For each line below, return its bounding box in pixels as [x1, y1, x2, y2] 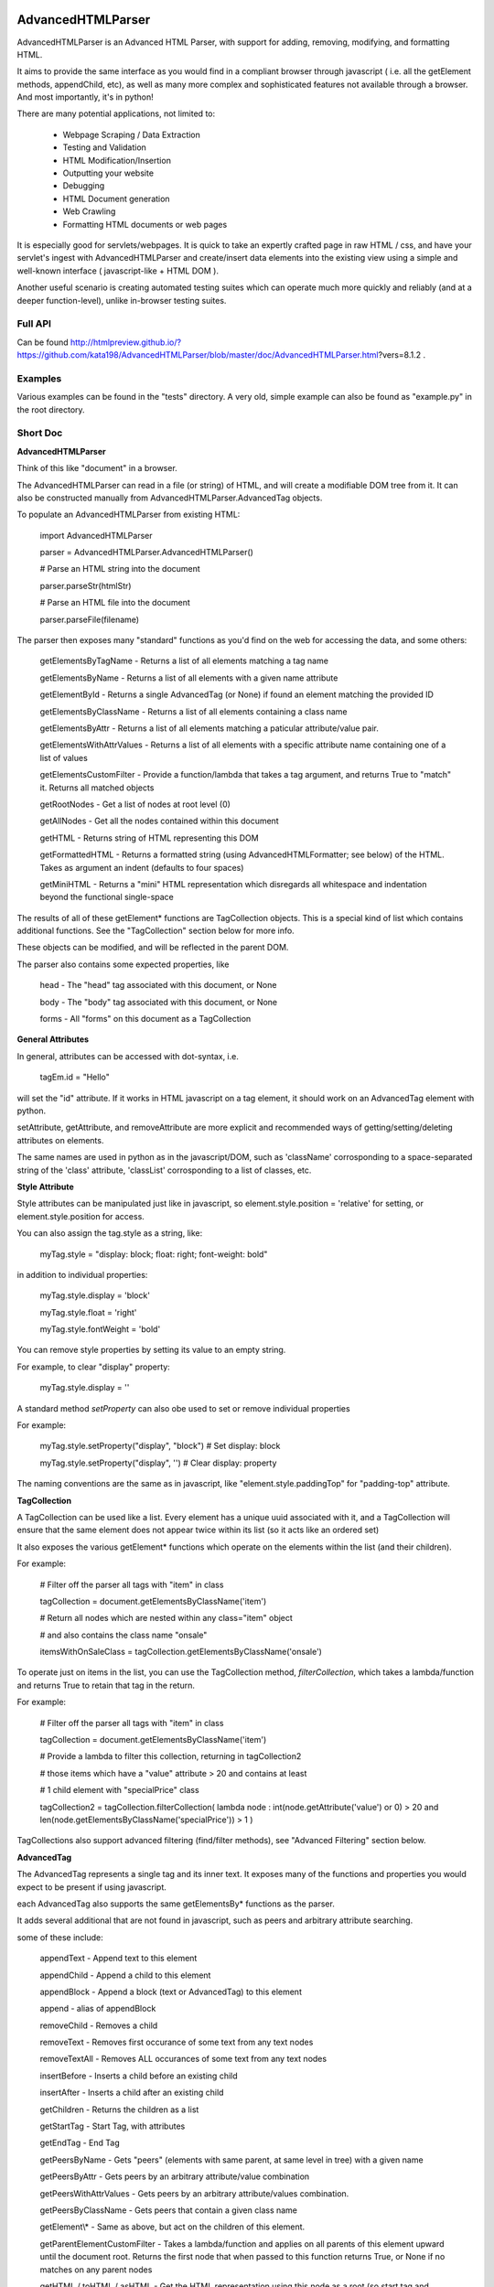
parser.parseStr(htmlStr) [39, 580, 132, 591]
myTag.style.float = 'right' [39, 1306, 137, 1317]
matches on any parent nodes [39, 2264, 153, 2275]
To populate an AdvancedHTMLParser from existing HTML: [16, 509, 241, 521]
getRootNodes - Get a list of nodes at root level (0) [39, 799, 231, 810]
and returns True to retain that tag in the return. [16, 1680, 196, 1691]
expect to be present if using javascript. [16, 1881, 166, 1893]
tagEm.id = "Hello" [39, 1071, 110, 1083]
